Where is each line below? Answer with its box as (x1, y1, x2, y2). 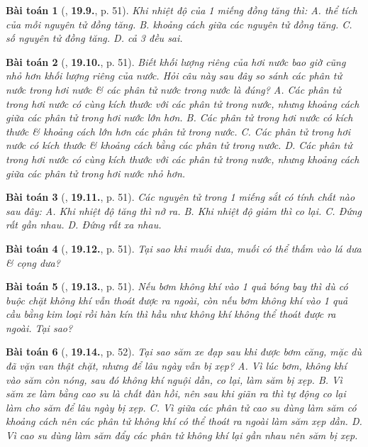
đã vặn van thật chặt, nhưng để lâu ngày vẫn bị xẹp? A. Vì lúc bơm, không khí (6, 358, 347, 373)
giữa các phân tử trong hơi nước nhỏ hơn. (6, 165, 186, 180)
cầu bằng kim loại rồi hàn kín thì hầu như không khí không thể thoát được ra (6, 307, 336, 321)
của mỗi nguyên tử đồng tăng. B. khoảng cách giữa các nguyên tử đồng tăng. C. (6, 16, 352, 31)
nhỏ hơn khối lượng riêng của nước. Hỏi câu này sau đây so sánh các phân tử (6, 68, 342, 83)
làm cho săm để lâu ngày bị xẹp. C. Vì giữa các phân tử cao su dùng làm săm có (6, 399, 357, 414)
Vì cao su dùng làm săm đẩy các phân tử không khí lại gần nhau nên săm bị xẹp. (6, 428, 358, 443)
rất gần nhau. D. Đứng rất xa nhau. (6, 217, 162, 232)
